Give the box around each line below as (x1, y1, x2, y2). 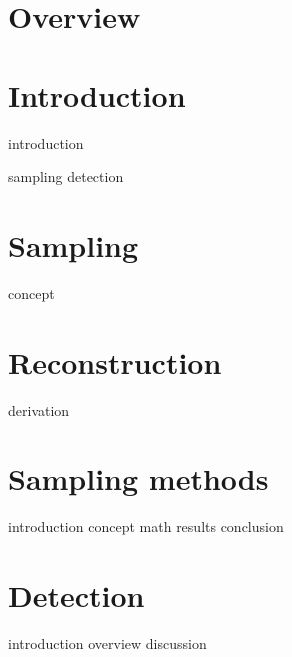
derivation (8, 399, 70, 420)
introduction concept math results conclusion (8, 516, 284, 537)
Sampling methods (8, 458, 269, 499)
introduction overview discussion (8, 632, 207, 653)
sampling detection (8, 166, 124, 187)
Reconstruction (8, 341, 222, 382)
